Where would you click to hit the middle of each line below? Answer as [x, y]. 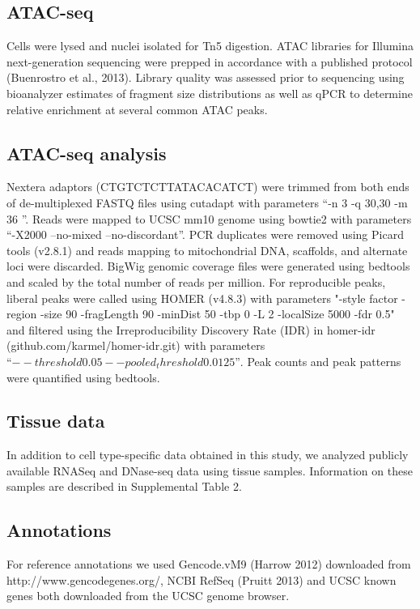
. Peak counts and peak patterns [320, 361]
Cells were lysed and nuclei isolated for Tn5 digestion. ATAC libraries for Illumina [210, 46]
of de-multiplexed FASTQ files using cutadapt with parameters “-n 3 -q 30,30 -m [207, 202]
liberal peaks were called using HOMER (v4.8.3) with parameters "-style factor [202, 298]
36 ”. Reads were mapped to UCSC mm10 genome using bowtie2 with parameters [209, 218]
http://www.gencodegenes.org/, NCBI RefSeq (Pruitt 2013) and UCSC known [202, 579]
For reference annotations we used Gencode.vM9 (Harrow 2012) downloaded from [209, 564]
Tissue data [56, 421]
